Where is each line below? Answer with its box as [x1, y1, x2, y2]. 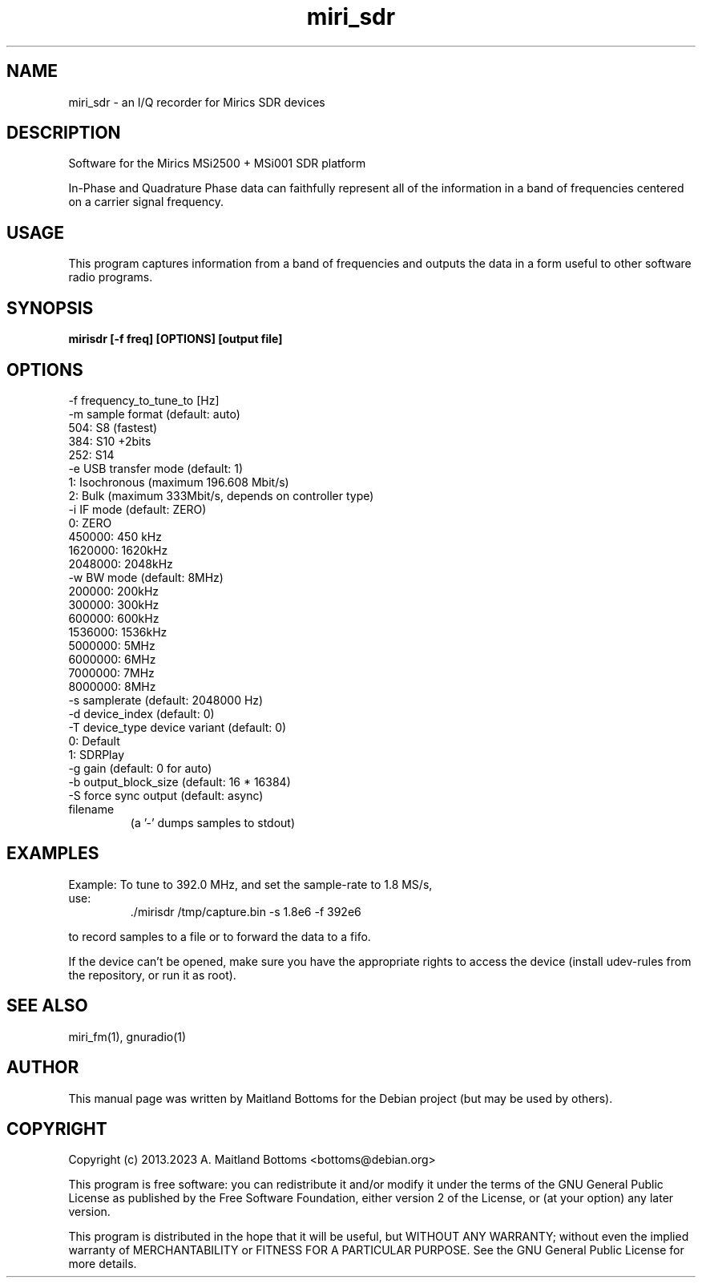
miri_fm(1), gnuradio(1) [68, 1029, 187, 1044]
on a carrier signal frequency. [68, 195, 224, 209]
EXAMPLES [6, 843, 99, 864]
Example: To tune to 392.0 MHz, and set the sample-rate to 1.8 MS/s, [68, 877, 433, 891]
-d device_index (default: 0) [68, 706, 215, 721]
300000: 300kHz [68, 597, 159, 612]
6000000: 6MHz [68, 652, 156, 666]
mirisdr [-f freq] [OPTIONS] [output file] [68, 332, 283, 346]
